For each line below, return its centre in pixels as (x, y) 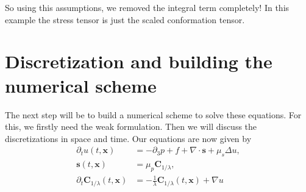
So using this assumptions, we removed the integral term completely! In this (147, 7)
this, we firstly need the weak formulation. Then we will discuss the (131, 126)
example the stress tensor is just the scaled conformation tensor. (125, 19)
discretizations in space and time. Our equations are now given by (128, 138)
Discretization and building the (139, 61)
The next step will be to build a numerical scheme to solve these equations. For (153, 114)
